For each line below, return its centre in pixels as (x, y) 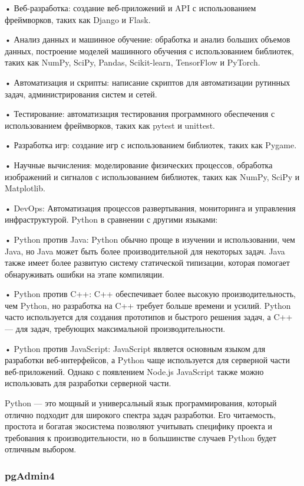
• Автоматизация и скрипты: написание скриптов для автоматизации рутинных (148, 82)
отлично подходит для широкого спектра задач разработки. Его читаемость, (141, 414)
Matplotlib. (25, 188)
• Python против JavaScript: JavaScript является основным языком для (135, 348)
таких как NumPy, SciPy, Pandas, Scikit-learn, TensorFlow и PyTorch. (133, 62)
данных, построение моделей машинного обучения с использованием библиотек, (150, 50)
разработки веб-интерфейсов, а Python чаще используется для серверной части (147, 360)
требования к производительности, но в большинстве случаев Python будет (141, 437)
